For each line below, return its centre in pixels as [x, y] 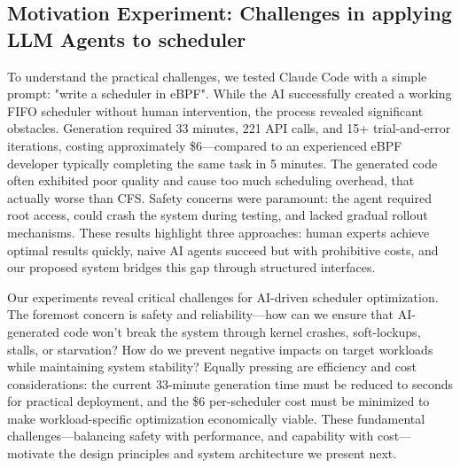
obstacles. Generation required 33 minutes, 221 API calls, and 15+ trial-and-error [229, 128]
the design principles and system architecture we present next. [227, 453]
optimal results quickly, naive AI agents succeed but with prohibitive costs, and [223, 250]
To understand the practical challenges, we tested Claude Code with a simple [217, 76]
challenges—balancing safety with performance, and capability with [191, 436]
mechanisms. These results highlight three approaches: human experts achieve [218, 232]
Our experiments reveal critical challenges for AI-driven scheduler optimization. [223, 296]
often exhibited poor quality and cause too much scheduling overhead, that [211, 180]
